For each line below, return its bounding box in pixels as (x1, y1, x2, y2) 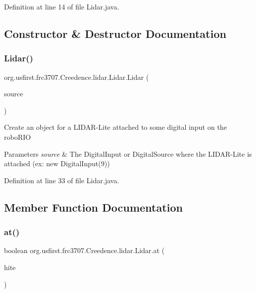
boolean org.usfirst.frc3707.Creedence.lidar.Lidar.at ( (4, 245, 165, 256)
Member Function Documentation (4, 199, 183, 215)
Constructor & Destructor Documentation (4, 25, 227, 41)
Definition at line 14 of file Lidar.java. (4, 1, 120, 11)
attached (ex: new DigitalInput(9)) (4, 158, 110, 169)
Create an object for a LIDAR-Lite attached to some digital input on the (4, 122, 227, 132)
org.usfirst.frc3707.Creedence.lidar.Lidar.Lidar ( (4, 71, 149, 82)
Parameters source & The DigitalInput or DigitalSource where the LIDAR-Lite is (4, 148, 252, 159)
